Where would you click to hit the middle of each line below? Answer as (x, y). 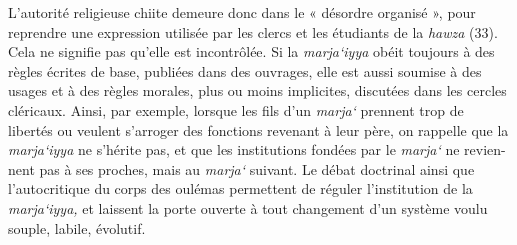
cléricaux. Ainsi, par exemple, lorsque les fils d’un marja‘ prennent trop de (236, 109)
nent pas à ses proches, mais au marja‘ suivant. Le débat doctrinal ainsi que (241, 168)
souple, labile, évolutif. (77, 227)
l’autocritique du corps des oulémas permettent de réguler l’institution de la (240, 188)
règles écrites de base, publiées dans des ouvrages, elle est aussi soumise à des (245, 70)
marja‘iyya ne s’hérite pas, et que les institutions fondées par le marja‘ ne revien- (257, 149)
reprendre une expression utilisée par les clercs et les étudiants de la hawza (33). (253, 31)
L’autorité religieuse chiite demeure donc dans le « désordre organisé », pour (242, 12)
